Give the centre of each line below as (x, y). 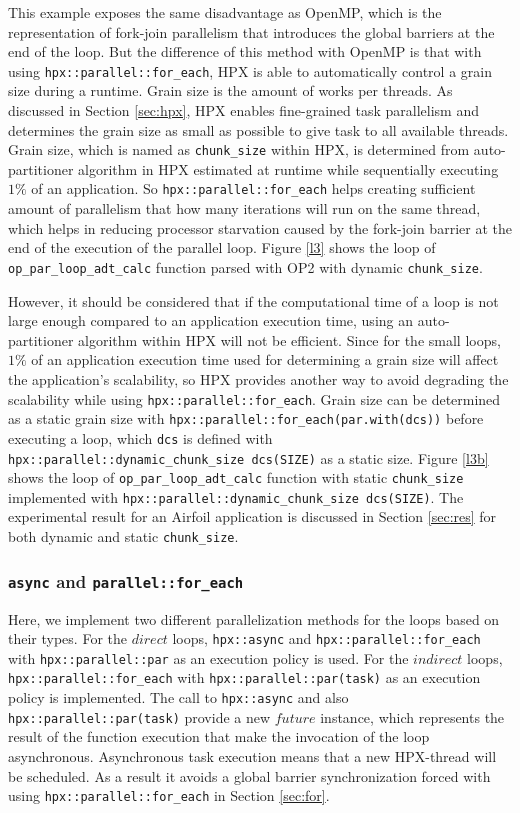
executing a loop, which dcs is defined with (140, 437)
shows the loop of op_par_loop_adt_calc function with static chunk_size (236, 477)
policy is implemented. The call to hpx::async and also (178, 697)
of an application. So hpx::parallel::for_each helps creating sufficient (253, 188)
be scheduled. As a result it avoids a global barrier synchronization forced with (249, 775)
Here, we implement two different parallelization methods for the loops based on (254, 618)
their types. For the (67, 638)
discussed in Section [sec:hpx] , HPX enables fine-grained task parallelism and (244, 110)
